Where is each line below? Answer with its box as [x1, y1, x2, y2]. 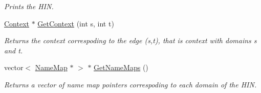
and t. [4, 45, 23, 55]
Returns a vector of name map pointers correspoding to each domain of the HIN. [4, 79, 257, 89]
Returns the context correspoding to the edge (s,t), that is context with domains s [4, 35, 257, 46]
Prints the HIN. [4, 1, 54, 11]
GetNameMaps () [94, 62, 148, 73]
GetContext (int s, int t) [37, 18, 114, 28]
